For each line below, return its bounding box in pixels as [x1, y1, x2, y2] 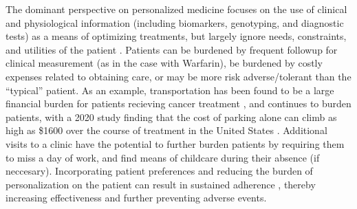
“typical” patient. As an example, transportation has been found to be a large [6, 82, 334, 97]
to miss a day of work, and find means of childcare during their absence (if [6, 150, 320, 164]
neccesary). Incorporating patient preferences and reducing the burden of [6, 164, 313, 178]
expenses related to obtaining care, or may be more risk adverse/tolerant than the [6, 69, 351, 83]
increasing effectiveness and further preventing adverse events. [6, 190, 267, 205]
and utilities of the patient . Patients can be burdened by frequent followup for [6, 42, 338, 56]
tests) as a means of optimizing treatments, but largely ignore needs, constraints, [6, 29, 347, 43]
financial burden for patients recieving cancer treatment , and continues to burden [6, 96, 351, 111]
